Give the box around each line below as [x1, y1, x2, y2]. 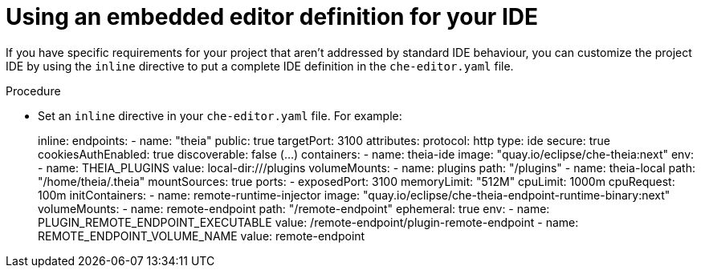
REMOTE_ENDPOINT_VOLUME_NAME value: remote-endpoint [38, 228, 365, 243]
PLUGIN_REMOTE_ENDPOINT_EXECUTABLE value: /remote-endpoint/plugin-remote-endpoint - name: [38, 215, 579, 229]
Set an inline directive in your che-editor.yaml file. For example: [38, 108, 402, 123]
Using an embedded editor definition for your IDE [6, 3, 538, 30]
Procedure [6, 83, 61, 98]
